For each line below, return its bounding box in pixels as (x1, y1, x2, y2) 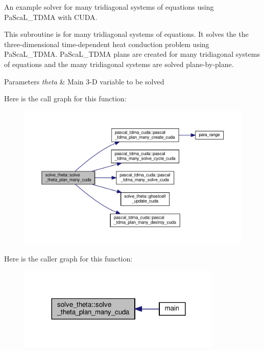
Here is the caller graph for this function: (4, 253, 133, 264)
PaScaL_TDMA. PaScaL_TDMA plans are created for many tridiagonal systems (4, 49, 260, 59)
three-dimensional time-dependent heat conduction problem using (4, 38, 209, 49)
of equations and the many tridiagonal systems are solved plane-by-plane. (4, 58, 234, 69)
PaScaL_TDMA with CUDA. (4, 11, 98, 22)
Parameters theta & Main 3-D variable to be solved (4, 76, 164, 86)
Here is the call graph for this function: (4, 93, 127, 104)
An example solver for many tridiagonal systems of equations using (4, 2, 214, 12)
